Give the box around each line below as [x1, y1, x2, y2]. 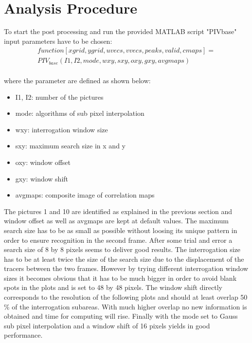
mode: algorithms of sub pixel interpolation [15, 108, 144, 118]
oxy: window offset [15, 157, 71, 167]
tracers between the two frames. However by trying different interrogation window [4, 263, 249, 273]
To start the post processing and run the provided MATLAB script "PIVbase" [4, 26, 237, 36]
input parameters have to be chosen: [4, 36, 112, 46]
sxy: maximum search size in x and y [15, 141, 126, 151]
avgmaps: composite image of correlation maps [15, 190, 155, 200]
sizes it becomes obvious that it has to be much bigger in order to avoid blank [4, 272, 237, 283]
